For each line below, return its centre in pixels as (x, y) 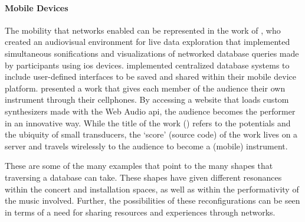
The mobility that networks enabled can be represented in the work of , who (143, 30)
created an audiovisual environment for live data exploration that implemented (147, 42)
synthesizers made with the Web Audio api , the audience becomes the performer (150, 111)
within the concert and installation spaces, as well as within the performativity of (152, 189)
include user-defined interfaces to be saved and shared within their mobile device (150, 76)
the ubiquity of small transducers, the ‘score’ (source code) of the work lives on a (151, 134)
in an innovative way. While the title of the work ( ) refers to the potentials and (148, 123)
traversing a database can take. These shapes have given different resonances (143, 177)
